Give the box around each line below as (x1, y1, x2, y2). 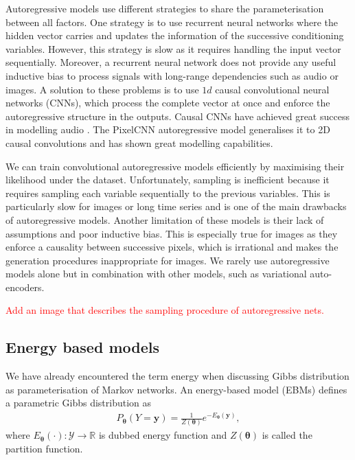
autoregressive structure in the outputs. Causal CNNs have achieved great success (5, 108, 350, 123)
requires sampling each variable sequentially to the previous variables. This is (5, 185, 330, 200)
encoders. (5, 279, 45, 294)
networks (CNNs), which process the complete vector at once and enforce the (5, 95, 330, 110)
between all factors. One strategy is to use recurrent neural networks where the (5, 14, 339, 29)
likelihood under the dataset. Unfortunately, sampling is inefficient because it (5, 172, 330, 187)
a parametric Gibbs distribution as (5, 395, 152, 410)
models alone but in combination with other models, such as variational (5, 266, 307, 281)
